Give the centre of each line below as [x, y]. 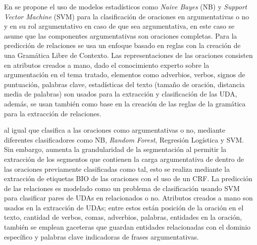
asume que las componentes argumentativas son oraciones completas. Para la [121, 35]
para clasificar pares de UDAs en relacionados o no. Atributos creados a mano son [128, 198]
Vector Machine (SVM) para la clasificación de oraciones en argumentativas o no [127, 16]
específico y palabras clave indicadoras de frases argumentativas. [102, 236]
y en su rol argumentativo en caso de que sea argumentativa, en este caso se [119, 26]
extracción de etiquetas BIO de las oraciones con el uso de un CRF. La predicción [128, 178]
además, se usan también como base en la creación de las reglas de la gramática [125, 103]
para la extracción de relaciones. [53, 113]
